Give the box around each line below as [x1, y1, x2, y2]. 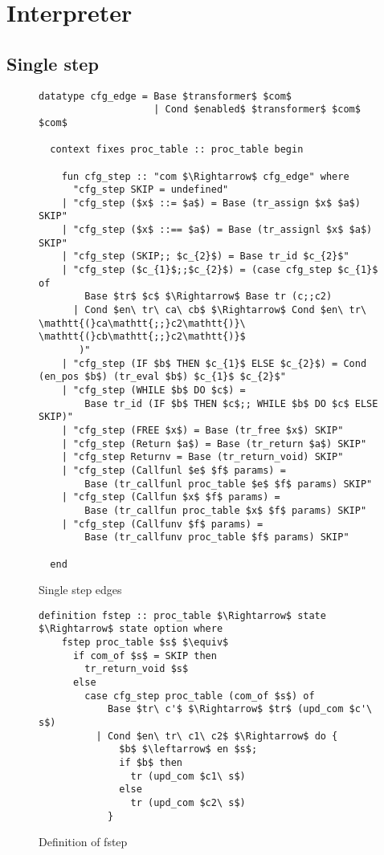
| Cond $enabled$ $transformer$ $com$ [153, 104, 361, 116]
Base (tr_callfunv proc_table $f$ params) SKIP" [84, 531, 349, 544]
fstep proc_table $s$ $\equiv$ [61, 637, 229, 649]
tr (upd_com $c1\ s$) [130, 770, 246, 782]
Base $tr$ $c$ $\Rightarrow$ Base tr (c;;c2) [84, 291, 333, 303]
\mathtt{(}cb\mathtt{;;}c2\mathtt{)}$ [39, 331, 246, 343]
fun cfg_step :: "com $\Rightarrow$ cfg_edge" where [61, 170, 349, 182]
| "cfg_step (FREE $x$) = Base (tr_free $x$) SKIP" [61, 424, 344, 436]
